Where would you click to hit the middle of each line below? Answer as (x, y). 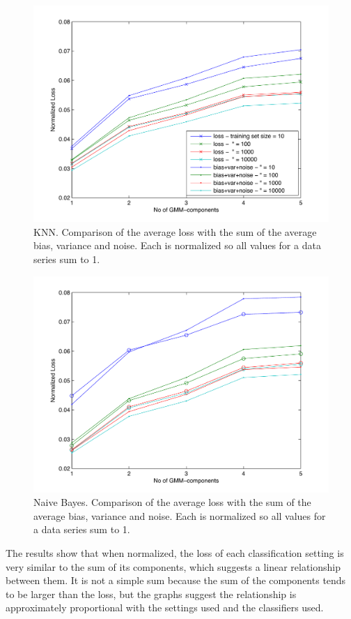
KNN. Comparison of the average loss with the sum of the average (175, 231)
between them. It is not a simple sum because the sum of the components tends (176, 580)
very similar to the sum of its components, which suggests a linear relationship (173, 566)
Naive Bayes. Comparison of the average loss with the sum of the (172, 502)
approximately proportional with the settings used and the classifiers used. (165, 607)
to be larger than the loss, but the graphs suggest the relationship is (151, 594)
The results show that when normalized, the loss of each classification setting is (175, 553)
